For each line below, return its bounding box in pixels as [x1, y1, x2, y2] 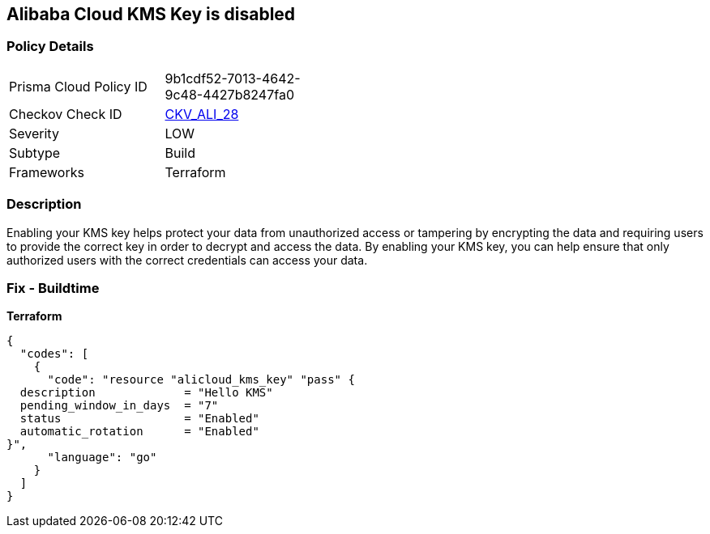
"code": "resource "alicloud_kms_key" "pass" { [47, 373, 355, 387]
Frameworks [9, 163, 84, 180]
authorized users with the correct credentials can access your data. [6, 252, 368, 267]
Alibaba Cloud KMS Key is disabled [6, 4, 296, 24]
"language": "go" [47, 451, 157, 464]
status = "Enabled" [19, 412, 259, 426]
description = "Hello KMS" [19, 386, 273, 400]
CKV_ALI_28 [165, 105, 239, 122]
